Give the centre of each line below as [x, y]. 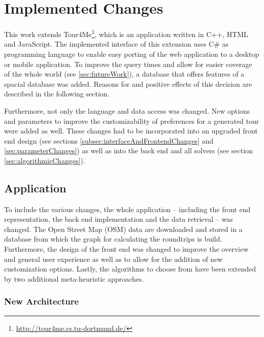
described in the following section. [57, 94]
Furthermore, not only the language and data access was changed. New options [127, 110]
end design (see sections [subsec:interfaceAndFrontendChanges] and [109, 140]
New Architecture [42, 301]
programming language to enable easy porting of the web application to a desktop [132, 54]
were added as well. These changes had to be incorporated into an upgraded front [131, 131]
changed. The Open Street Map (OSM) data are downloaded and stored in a [123, 229]
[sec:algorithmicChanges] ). [45, 160]
